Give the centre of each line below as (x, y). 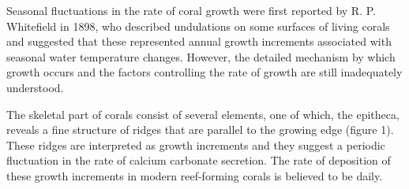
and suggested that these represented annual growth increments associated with (199, 41)
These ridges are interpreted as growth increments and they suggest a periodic (196, 145)
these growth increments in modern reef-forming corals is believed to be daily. (195, 175)
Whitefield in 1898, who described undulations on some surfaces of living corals (198, 26)
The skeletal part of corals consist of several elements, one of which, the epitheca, (203, 114)
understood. (35, 87)
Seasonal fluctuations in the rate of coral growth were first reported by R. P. (191, 10)
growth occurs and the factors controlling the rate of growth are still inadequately (204, 72)
